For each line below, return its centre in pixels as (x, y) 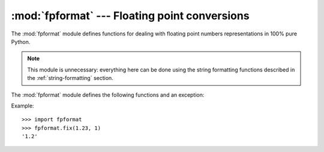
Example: (22, 106)
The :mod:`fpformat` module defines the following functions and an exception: (108, 95)
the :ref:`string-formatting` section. (70, 78)
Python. (21, 41)
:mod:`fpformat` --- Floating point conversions (130, 16)
